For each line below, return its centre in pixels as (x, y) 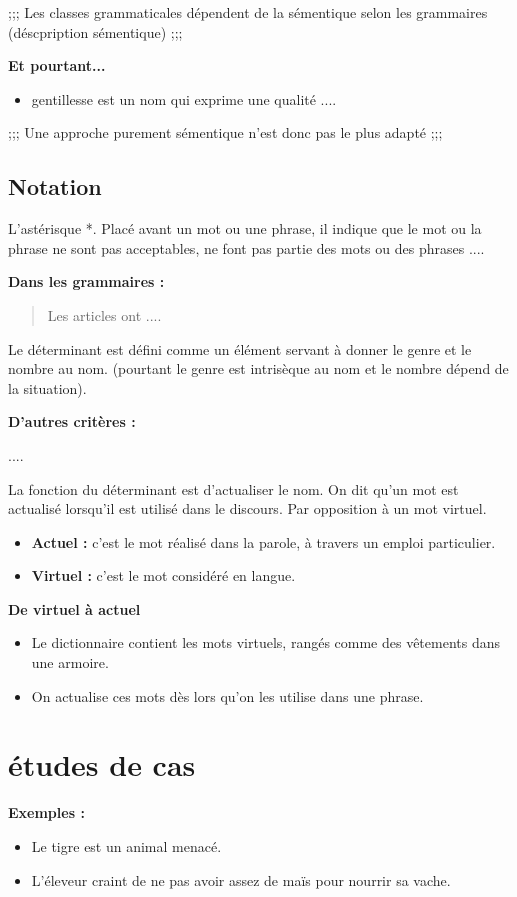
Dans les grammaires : (86, 281)
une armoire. (70, 662)
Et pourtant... (57, 65)
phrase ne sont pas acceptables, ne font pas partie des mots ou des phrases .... (246, 247)
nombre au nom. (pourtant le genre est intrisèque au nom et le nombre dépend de (258, 368)
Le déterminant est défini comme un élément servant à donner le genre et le (240, 348)
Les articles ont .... (104, 314)
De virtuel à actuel (74, 608)
